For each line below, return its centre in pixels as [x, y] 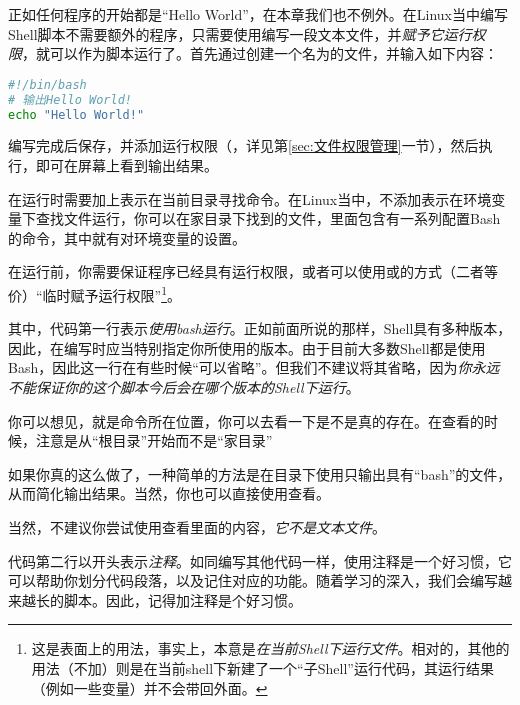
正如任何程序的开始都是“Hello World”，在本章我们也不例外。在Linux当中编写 [258, 14]
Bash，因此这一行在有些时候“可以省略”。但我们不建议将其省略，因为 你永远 [254, 367]
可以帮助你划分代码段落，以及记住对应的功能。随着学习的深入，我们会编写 [253, 580]
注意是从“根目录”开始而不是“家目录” [154, 440]
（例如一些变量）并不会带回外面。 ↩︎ [149, 687]
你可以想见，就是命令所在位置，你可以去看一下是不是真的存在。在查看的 [246, 420]
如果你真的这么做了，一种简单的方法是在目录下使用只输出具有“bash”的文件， [260, 473]
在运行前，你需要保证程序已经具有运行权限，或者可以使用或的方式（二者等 [253, 271]
